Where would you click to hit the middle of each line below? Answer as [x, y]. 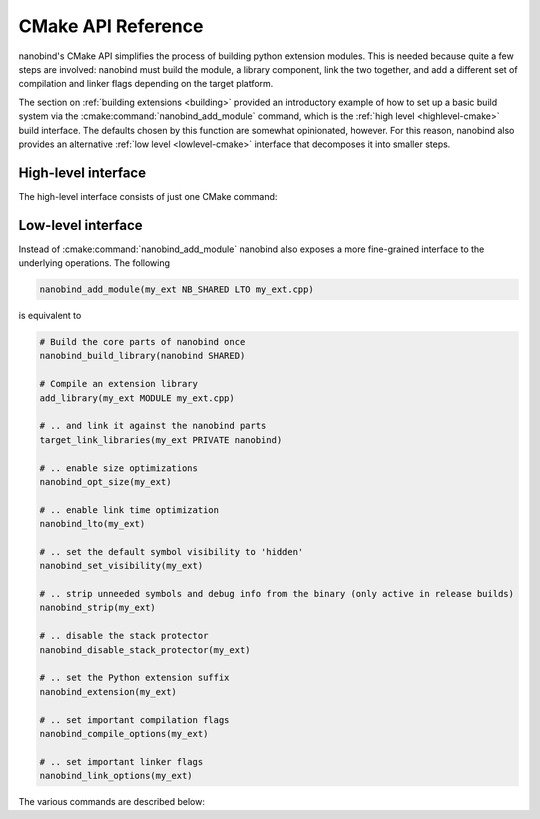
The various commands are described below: [111, 802]
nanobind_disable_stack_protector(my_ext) [145, 649]
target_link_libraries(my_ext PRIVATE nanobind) [161, 439]
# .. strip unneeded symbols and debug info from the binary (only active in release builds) [277, 594]
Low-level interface [81, 225]
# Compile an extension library [119, 384]
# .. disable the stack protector [124, 636]
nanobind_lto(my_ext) [92, 524]
